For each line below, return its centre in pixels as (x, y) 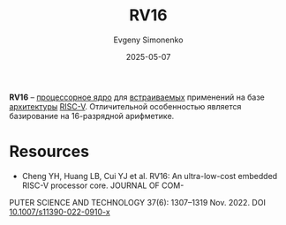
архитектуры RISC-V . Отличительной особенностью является (125, 106)
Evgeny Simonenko (148, 40)
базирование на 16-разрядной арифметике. (92, 116)
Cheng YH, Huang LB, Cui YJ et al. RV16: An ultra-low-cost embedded (150, 176)
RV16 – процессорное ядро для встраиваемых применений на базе (137, 97)
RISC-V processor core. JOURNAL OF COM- (103, 185)
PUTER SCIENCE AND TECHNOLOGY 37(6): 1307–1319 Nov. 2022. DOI (138, 202)
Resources (49, 152)
